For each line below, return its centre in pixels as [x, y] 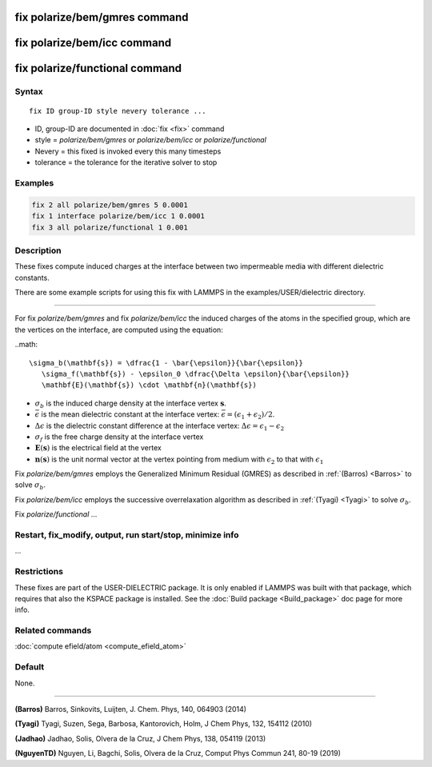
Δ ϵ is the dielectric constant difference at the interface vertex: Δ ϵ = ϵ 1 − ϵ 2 [160, 426]
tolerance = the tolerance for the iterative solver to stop [126, 162]
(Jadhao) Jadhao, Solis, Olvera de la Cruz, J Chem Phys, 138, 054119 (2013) [140, 738]
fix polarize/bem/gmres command [102, 17]
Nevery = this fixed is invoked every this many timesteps [128, 151]
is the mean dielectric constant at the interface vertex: [130, 414]
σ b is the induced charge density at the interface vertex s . [131, 404]
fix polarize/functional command [98, 68]
